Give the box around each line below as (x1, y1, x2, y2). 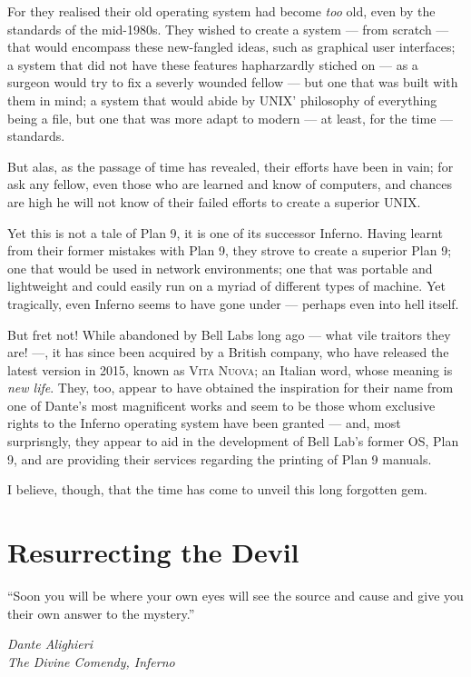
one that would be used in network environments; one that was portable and (7, 258, 433, 277)
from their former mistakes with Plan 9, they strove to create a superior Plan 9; (7, 241, 452, 260)
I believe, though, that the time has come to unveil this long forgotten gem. (7, 480, 427, 499)
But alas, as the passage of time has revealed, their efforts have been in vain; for (7, 156, 454, 175)
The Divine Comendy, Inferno (7, 652, 175, 671)
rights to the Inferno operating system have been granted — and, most (7, 413, 401, 433)
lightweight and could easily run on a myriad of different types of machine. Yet (7, 276, 446, 295)
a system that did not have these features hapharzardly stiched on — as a (7, 55, 418, 74)
